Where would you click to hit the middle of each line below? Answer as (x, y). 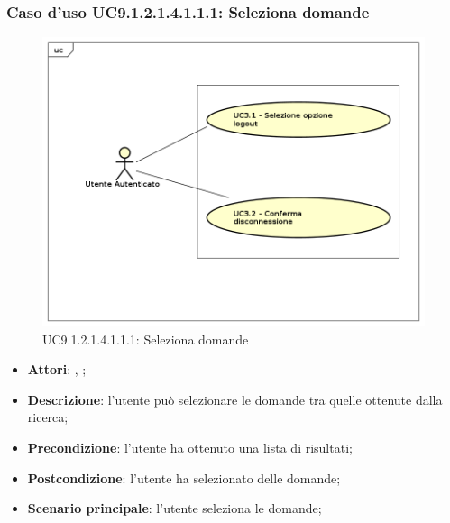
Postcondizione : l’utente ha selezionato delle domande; (184, 477)
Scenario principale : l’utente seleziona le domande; (174, 508)
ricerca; (48, 417)
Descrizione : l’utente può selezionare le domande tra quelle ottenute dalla (235, 399)
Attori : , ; (57, 369)
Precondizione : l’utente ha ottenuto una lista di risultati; (190, 448)
